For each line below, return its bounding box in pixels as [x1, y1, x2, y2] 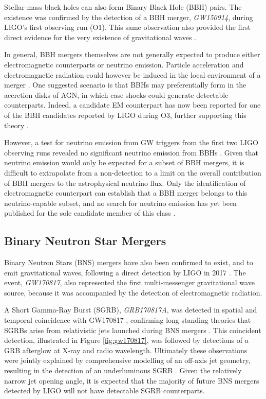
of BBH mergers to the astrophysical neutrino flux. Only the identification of [4, 177, 246, 188]
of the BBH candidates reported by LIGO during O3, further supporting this [4, 109, 246, 120]
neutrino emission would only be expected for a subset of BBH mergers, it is [4, 157, 244, 168]
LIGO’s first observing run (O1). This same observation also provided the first [4, 22, 251, 32]
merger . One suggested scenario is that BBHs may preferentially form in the [4, 79, 246, 90]
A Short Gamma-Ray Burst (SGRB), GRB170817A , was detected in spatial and [4, 304, 257, 315]
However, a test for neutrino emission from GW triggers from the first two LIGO [4, 137, 258, 148]
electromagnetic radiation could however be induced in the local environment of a [4, 69, 261, 80]
